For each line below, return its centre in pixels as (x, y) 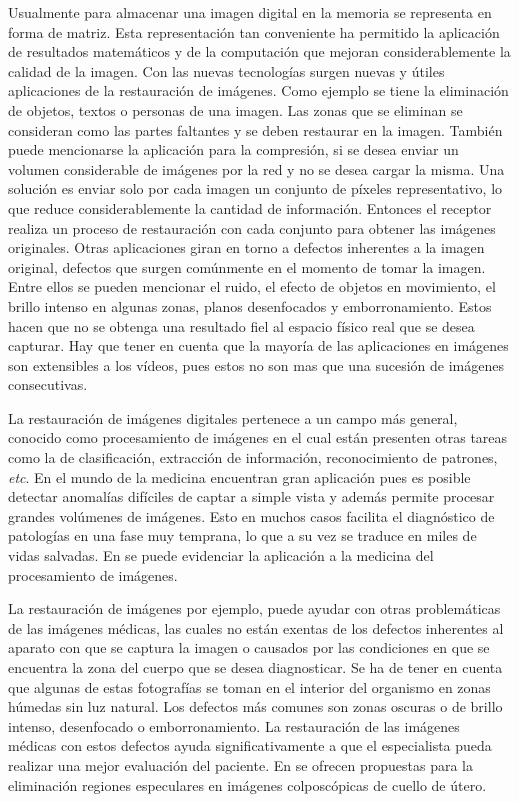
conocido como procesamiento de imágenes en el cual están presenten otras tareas (258, 437)
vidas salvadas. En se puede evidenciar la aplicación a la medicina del (221, 555)
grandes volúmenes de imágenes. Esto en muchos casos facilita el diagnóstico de (251, 515)
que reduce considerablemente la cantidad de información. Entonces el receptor (250, 207)
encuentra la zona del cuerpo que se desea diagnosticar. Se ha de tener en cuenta (255, 667)
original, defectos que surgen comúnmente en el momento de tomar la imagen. (247, 266)
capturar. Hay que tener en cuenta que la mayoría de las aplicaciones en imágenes (258, 345)
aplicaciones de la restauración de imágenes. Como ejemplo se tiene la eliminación (258, 90)
